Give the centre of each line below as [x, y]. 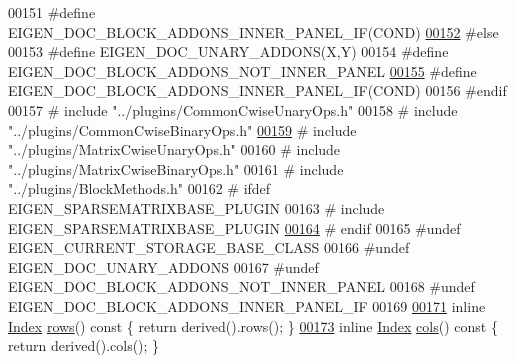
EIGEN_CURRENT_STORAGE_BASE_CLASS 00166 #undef [209, 247]
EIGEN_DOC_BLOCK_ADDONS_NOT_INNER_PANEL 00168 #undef [241, 286]
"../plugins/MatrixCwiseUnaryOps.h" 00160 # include [174, 149]
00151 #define [52, 12]
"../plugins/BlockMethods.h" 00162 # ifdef [139, 188]
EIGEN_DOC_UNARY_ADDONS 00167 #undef [163, 266]
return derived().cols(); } [84, 345]
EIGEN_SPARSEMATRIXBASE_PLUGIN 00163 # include [196, 207]
